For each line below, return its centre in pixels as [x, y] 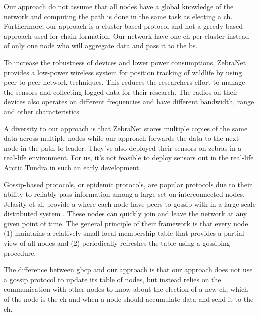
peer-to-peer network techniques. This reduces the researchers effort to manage [125, 82]
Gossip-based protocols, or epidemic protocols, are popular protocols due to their [128, 184]
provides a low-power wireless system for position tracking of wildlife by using [123, 72]
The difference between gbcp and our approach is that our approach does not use [128, 270]
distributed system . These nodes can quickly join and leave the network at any [126, 214]
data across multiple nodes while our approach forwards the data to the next [122, 138]
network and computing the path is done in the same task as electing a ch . [118, 16]
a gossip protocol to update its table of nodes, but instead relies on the [113, 279]
